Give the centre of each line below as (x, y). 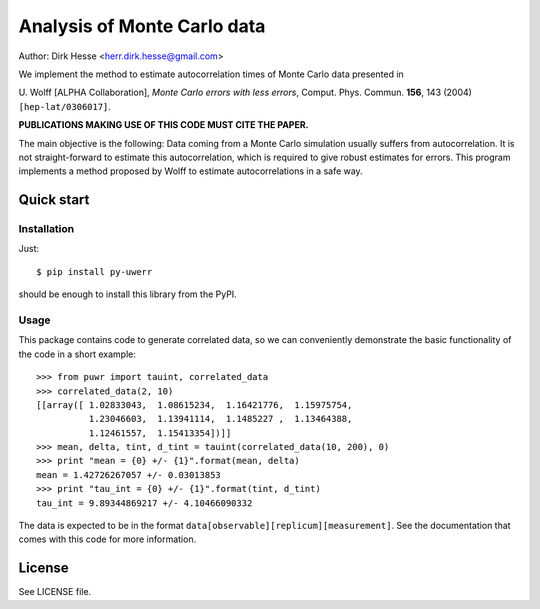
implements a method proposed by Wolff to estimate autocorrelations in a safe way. (191, 171)
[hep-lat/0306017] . (65, 106)
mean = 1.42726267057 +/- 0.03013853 (129, 474)
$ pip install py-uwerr (94, 271)
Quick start (54, 200)
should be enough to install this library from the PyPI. (127, 294)
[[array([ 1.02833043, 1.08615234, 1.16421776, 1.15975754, (194, 404)
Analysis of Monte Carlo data (142, 26)
